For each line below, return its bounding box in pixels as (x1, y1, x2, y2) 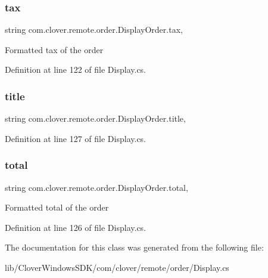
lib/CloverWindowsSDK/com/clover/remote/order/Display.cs (5, 261, 229, 273)
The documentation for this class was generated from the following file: (5, 241, 264, 254)
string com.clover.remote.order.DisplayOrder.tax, (5, 23, 183, 36)
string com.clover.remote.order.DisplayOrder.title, (5, 112, 186, 125)
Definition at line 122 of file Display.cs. (5, 63, 147, 76)
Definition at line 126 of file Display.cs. (5, 221, 147, 233)
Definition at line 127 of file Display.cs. (5, 132, 147, 144)
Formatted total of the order (5, 201, 109, 214)
